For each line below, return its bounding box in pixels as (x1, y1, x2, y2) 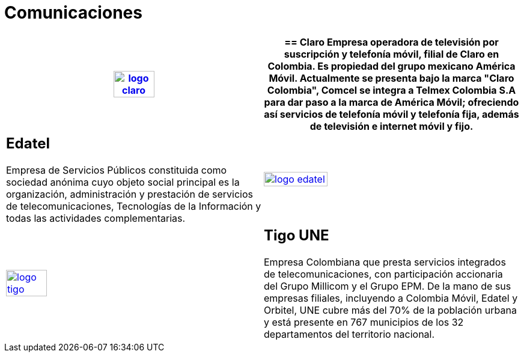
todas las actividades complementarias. (6, 212, 186, 224)
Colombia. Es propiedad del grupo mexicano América (267, 59, 516, 72)
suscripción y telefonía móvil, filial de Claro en (284, 47, 499, 60)
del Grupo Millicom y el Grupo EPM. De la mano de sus (264, 279, 511, 292)
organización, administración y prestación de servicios (6, 188, 253, 200)
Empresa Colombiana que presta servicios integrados (264, 255, 506, 268)
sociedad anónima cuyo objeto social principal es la (6, 175, 240, 188)
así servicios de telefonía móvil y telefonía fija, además (264, 108, 519, 120)
